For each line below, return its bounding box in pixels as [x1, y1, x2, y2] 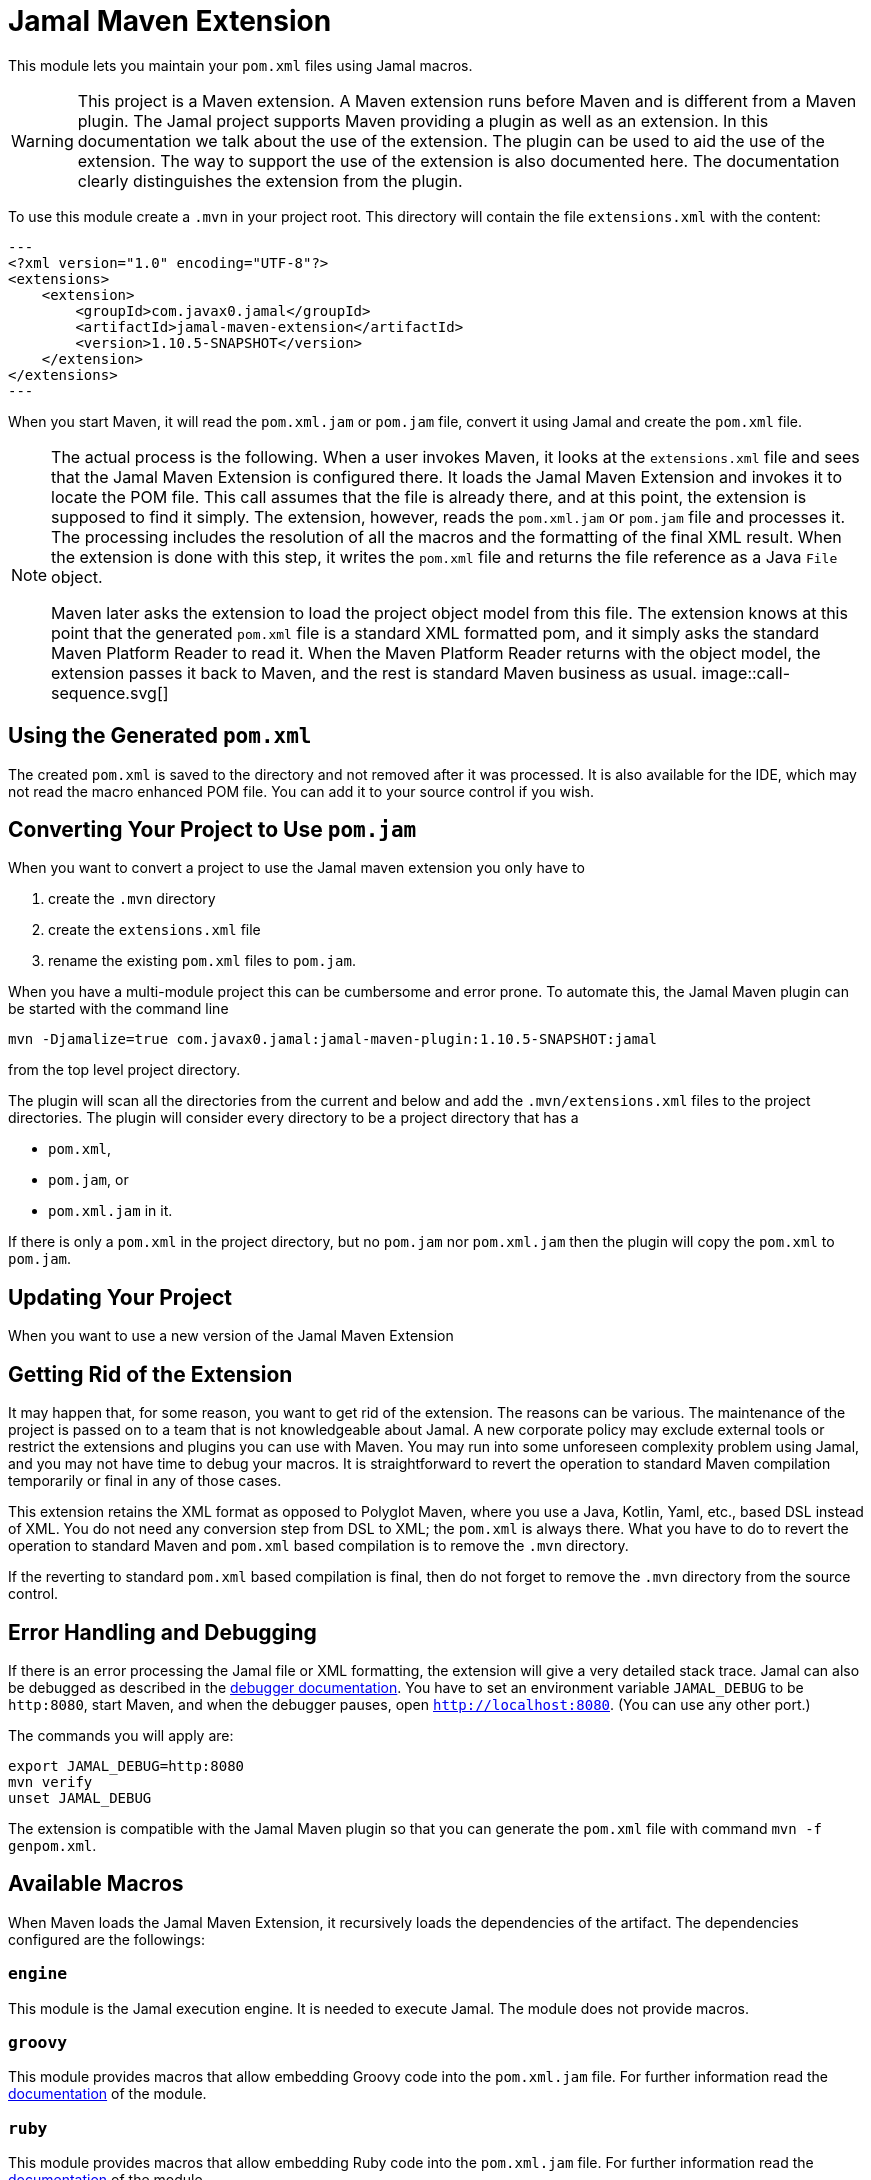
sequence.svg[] [51, 682, 169, 703]
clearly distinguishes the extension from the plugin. [77, 170, 463, 191]
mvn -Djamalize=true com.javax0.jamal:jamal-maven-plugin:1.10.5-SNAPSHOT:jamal [8, 1031, 658, 1048]
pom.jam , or [48, 1171, 129, 1189]
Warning [11, 130, 74, 151]
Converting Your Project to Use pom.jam [8, 817, 417, 843]
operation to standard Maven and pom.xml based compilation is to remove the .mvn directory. [8, 1537, 629, 1555]
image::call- [701, 662, 790, 683]
